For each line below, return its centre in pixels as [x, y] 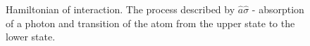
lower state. [31, 37]
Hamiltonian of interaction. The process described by [120, 9]
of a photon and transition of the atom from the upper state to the [150, 23]
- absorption [278, 9]
